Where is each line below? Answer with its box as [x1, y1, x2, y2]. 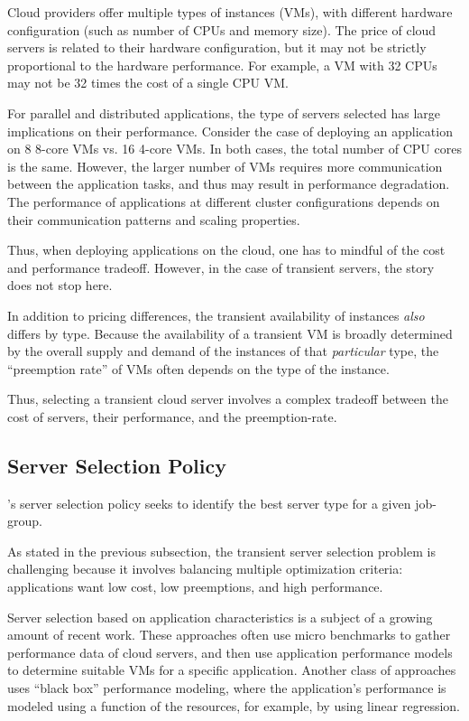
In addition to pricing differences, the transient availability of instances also [7, 305, 425, 324]
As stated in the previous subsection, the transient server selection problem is [7, 541, 436, 560]
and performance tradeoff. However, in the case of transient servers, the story [7, 257, 435, 276]
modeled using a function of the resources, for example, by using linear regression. [7, 696, 460, 715]
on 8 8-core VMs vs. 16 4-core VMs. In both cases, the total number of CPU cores [7, 139, 462, 158]
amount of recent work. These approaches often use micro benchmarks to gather [7, 625, 451, 644]
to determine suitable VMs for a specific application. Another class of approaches [7, 660, 456, 679]
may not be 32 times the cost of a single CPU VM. [7, 73, 289, 92]
